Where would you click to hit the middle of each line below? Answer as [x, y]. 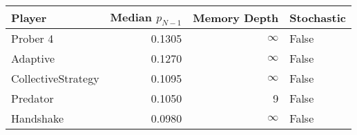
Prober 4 [32, 39]
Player [29, 17]
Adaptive [33, 59]
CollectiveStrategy [55, 79]
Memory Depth [236, 17]
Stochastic [318, 17]
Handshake [38, 118]
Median [131, 17]
